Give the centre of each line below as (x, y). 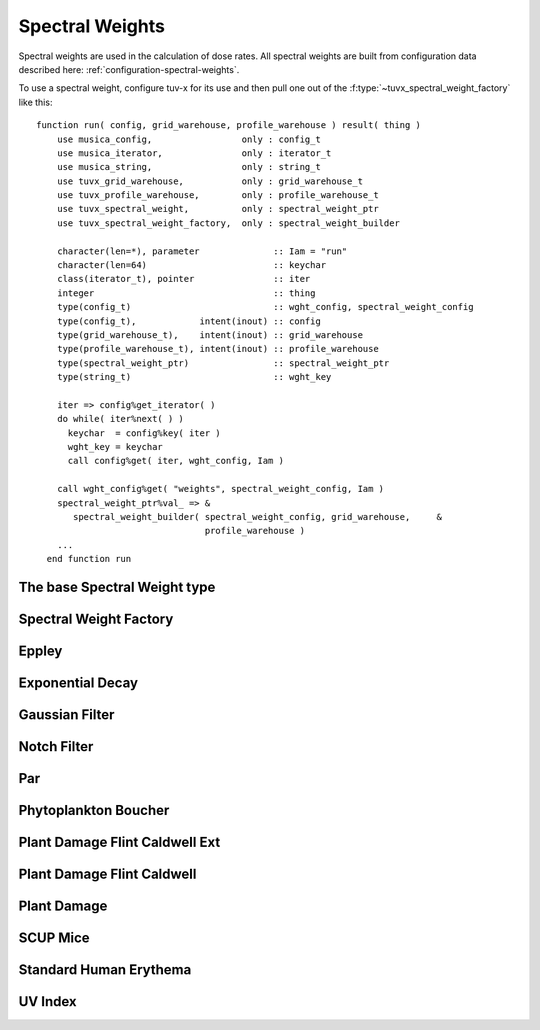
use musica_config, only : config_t (189, 139)
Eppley (40, 651)
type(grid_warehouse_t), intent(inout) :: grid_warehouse (210, 334)
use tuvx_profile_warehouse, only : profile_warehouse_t (217, 195)
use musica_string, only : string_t (189, 167)
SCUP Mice (54, 938)
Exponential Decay (78, 683)
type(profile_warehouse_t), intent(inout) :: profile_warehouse (217, 349)
